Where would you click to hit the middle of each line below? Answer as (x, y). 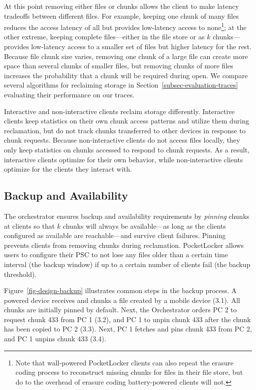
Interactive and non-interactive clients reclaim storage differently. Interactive (119, 111)
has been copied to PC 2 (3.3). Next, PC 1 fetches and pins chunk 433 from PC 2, (128, 329)
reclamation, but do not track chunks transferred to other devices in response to (125, 130)
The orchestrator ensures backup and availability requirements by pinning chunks (127, 216)
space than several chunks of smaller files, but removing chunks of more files (119, 66)
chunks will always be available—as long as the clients (144, 225)
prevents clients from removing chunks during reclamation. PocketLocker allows (124, 245)
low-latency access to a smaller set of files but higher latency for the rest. (141, 46)
